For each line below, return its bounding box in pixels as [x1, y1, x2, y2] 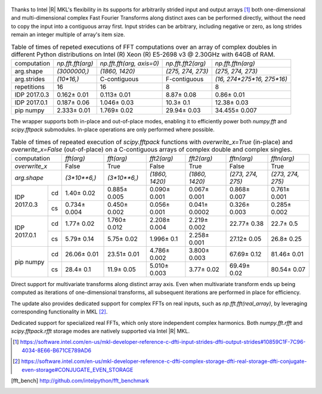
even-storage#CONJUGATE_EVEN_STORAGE [21, 366, 134, 373]
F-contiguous [166, 75, 204, 83]
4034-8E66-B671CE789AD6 [21, 346, 92, 354]
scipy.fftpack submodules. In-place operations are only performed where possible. [11, 126, 215, 134]
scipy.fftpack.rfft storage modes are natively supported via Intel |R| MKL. [11, 328, 190, 335]
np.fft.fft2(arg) [166, 59, 206, 67]
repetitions [14, 82, 45, 91]
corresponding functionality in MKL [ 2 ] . [11, 308, 108, 315]
